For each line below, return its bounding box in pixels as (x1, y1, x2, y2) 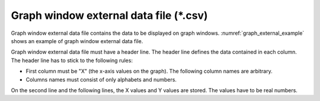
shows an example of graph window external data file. (11, 37, 143, 44)
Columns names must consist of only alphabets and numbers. (25, 76, 177, 83)
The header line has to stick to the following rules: (11, 57, 133, 64)
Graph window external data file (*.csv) (11, 9, 208, 22)
